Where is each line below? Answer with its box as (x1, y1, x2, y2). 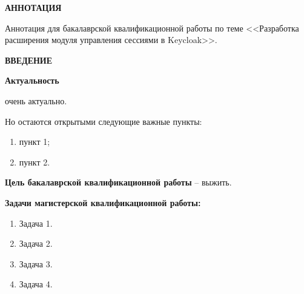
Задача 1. (19, 216, 53, 229)
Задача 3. (19, 257, 53, 270)
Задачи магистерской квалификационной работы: (5, 196, 201, 209)
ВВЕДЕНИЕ (5, 53, 53, 66)
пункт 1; (19, 135, 50, 148)
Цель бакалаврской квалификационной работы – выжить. (5, 176, 232, 189)
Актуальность (5, 74, 59, 87)
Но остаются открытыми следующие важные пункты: (5, 115, 202, 127)
